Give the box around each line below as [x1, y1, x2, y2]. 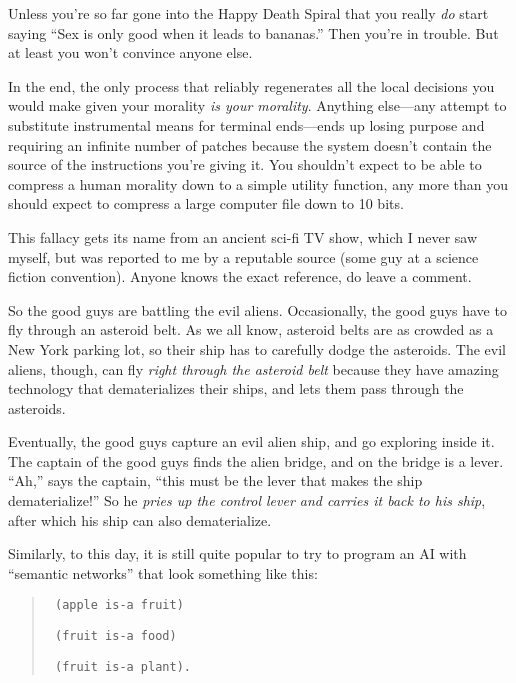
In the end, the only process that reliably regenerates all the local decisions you [8, 75, 495, 96]
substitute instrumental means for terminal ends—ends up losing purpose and [8, 114, 485, 135]
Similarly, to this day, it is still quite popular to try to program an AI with [8, 543, 467, 564]
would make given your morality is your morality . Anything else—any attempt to [8, 95, 507, 116]
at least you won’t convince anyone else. [8, 42, 253, 63]
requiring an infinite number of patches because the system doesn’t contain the [8, 134, 492, 155]
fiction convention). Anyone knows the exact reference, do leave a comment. [8, 266, 472, 287]
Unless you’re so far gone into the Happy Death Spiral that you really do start [8, 3, 489, 23]
